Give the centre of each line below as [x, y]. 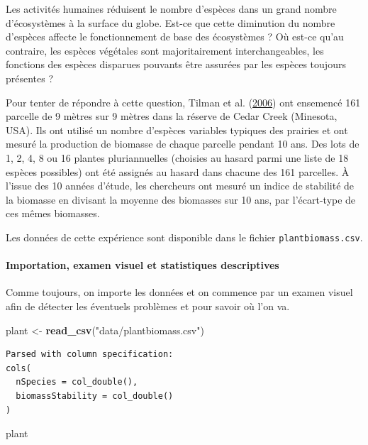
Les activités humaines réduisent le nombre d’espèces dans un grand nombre [171, 9]
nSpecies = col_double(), [77, 382]
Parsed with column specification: [90, 355]
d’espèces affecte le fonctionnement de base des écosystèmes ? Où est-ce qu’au [175, 37]
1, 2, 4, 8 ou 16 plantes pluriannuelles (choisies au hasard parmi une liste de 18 [177, 157]
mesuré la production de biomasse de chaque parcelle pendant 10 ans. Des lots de [183, 144]
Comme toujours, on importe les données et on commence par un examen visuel [179, 292]
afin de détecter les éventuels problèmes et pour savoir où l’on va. [148, 306]
